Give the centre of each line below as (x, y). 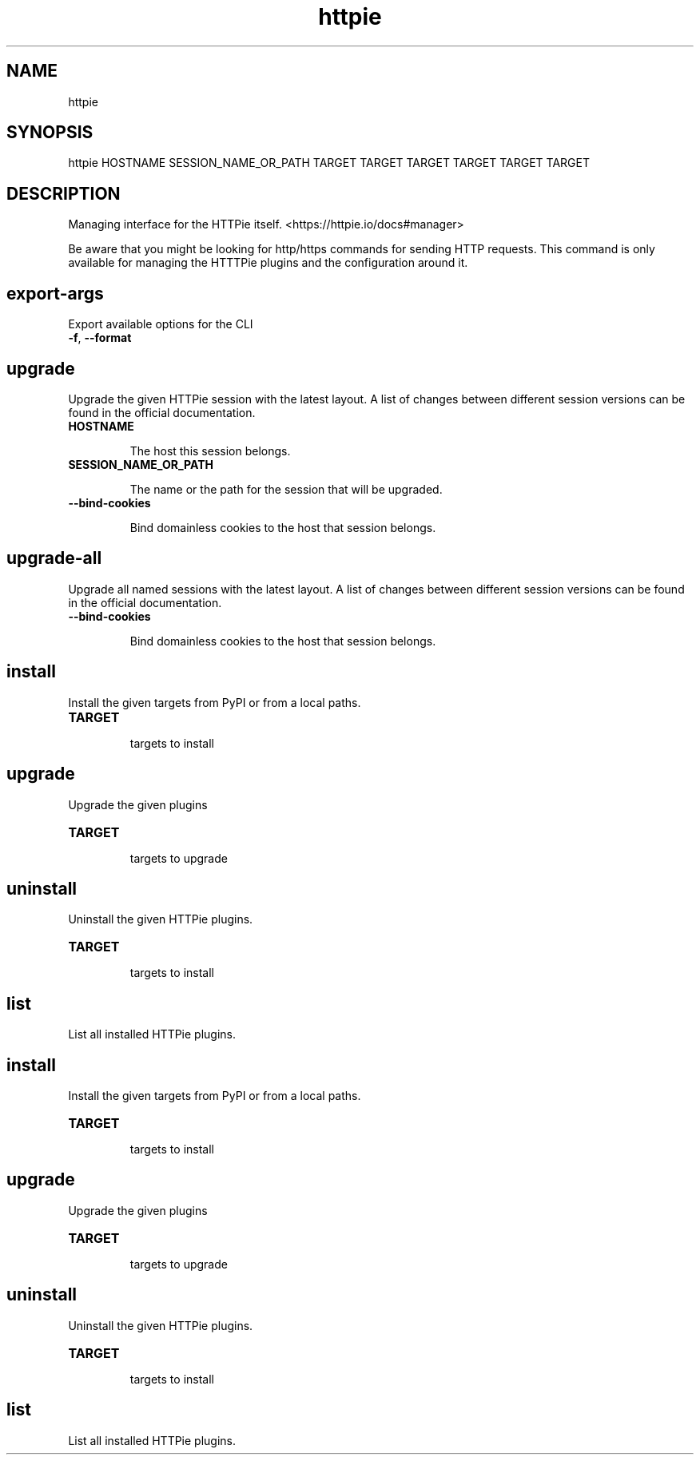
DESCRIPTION (64, 193)
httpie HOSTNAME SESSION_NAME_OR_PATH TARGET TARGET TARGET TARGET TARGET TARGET (329, 163)
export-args (55, 293)
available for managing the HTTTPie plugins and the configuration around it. (268, 263)
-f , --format (100, 338)
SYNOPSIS (50, 133)
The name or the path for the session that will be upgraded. (286, 489)
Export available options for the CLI (161, 324)
